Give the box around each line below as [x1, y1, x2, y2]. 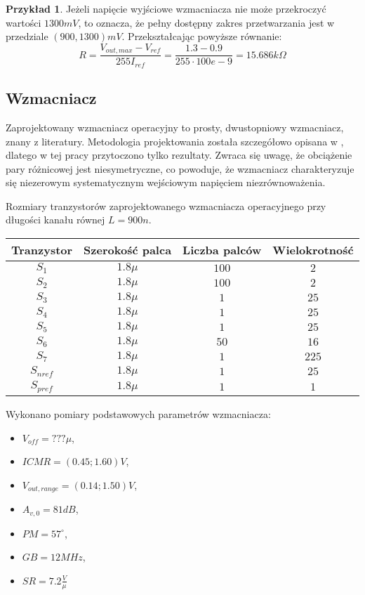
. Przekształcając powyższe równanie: [121, 29, 282, 44]
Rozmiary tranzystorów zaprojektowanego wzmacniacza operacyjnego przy [6, 198, 326, 213]
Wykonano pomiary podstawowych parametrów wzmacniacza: [6, 407, 271, 421]
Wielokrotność [272, 242, 354, 259]
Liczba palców [182, 242, 262, 259]
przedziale [6, 29, 48, 44]
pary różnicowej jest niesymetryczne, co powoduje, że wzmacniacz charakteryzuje [6, 161, 354, 176]
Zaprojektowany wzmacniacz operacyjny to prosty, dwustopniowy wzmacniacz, [6, 119, 344, 134]
